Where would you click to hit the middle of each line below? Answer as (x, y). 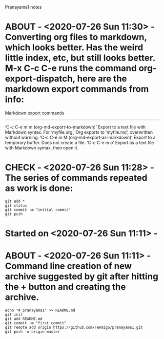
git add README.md (24, 319)
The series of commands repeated (76, 178)
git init (14, 315)
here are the (102, 79)
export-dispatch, (40, 79)
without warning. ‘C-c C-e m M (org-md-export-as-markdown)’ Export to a (80, 137)
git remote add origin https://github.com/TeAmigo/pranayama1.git (74, 327)
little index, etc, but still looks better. (80, 58)
